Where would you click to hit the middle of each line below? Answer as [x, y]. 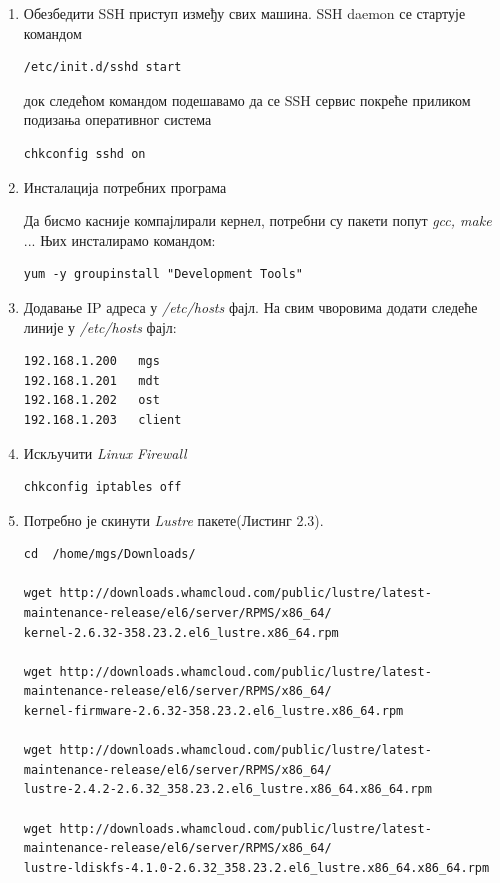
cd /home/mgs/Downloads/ [109, 554]
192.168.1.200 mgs [91, 361]
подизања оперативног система [117, 119]
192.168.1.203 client [102, 419]
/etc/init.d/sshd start [102, 67]
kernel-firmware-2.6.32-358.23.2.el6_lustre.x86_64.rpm [213, 711]
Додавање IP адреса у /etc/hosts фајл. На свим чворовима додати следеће [250, 306]
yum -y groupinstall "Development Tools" [163, 274]
